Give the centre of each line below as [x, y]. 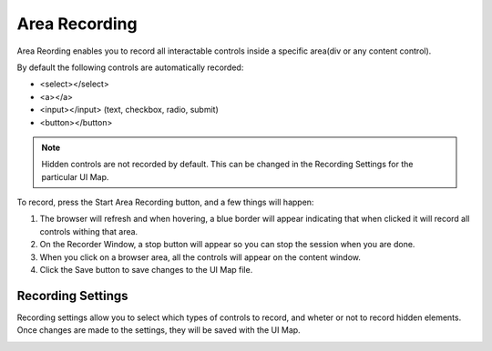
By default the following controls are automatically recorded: [130, 67]
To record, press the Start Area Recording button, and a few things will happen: [165, 202]
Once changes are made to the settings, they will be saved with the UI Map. [159, 330]
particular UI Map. [75, 176]
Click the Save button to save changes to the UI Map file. [146, 270]
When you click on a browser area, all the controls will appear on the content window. [200, 257]
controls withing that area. [89, 231]
